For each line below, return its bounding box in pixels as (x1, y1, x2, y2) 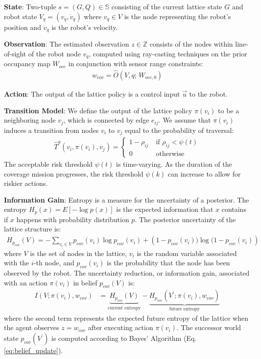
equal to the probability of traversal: (124, 125, 234, 135)
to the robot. (189, 88, 228, 99)
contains (221, 204, 246, 214)
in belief (73, 277, 97, 287)
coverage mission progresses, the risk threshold (4, 168, 143, 179)
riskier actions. (4, 178, 48, 188)
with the (4, 257, 29, 268)
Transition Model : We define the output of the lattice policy (4, 105, 192, 115)
